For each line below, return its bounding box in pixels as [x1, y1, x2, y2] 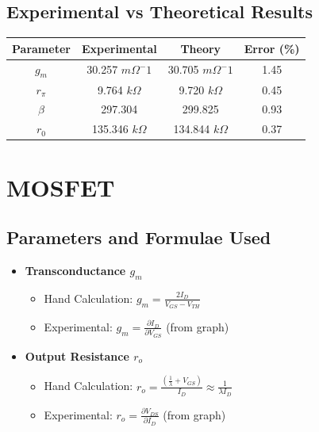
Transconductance [25, 262, 126, 278]
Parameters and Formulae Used [6, 225, 271, 250]
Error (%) [244, 40, 300, 56]
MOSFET [6, 170, 115, 203]
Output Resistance [25, 347, 129, 364]
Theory [180, 40, 221, 56]
